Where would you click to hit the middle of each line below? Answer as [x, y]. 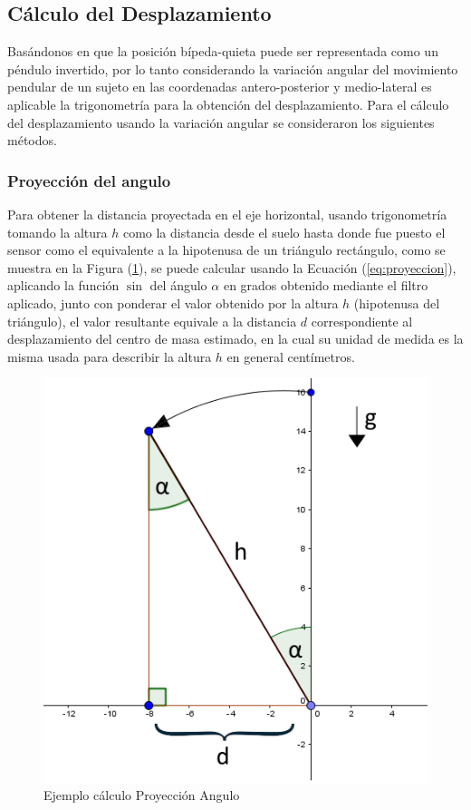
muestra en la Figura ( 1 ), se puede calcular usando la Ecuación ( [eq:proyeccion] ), [232, 267]
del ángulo [178, 285]
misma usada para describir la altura [110, 356]
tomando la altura [58, 232]
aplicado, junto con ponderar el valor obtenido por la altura [173, 303]
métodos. [32, 140]
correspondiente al [362, 321]
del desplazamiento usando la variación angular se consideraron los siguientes [221, 122]
